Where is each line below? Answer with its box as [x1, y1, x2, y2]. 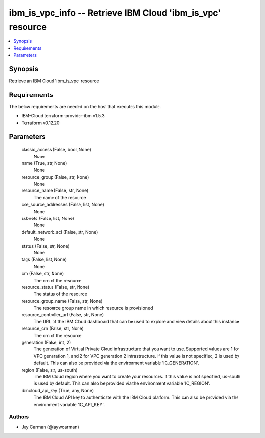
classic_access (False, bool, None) [21, 147, 92, 153]
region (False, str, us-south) [21, 367, 78, 373]
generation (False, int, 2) [21, 340, 71, 345]
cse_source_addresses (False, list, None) [21, 202, 104, 208]
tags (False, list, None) [21, 256, 67, 263]
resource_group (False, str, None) [21, 174, 89, 180]
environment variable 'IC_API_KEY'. [33, 401, 105, 407]
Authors [9, 413, 29, 420]
